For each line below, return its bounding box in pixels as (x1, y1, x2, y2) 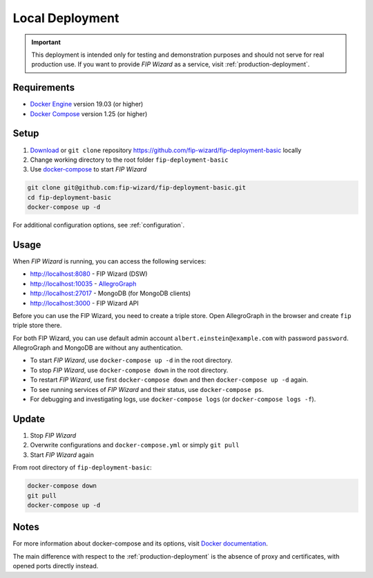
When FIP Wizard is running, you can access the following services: (12, 257, 207, 265)
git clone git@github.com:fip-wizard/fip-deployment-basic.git (27, 184, 247, 192)
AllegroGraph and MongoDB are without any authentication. (12, 344, 183, 352)
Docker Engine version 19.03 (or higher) (30, 100, 144, 109)
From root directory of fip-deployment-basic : (12, 463, 152, 472)
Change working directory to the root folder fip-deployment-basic (30, 156, 229, 164)
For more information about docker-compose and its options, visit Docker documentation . (12, 539, 269, 548)
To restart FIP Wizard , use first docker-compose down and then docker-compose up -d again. (30, 375, 309, 384)
